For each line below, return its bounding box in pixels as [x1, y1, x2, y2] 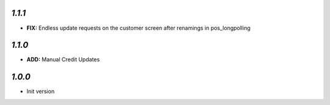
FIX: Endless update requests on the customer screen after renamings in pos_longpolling [26, 24, 251, 32]
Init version [26, 88, 55, 95]
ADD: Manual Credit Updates [26, 56, 100, 63]
